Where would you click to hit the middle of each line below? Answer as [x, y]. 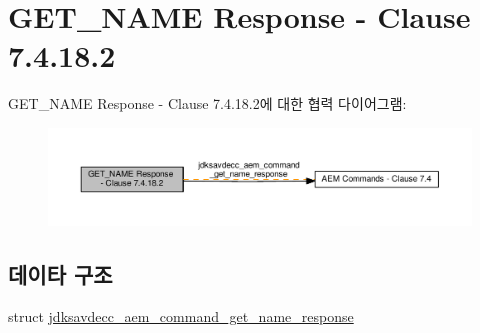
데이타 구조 [60, 274]
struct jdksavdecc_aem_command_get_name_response [181, 315]
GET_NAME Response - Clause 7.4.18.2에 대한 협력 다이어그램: [207, 103]
